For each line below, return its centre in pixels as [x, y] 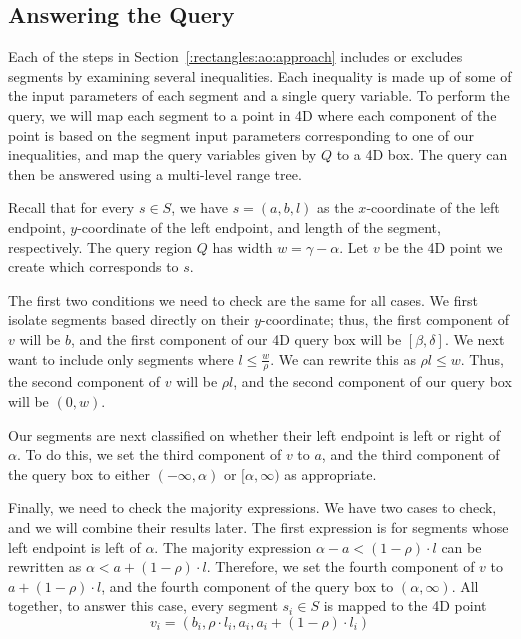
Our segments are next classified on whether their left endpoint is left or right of [254, 434]
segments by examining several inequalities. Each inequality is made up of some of [260, 75]
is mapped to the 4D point [405, 605]
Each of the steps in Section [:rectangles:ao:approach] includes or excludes [235, 56]
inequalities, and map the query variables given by [162, 154]
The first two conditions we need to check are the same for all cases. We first [243, 299]
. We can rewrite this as [343, 358]
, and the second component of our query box [372, 381]
